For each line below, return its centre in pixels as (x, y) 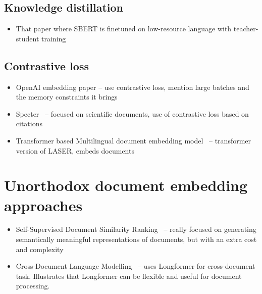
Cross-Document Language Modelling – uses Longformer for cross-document (136, 266)
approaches (43, 205)
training (54, 38)
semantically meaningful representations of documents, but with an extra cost (136, 239)
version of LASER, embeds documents (75, 150)
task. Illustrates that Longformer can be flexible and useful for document (129, 276)
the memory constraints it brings (67, 97)
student (28, 38)
